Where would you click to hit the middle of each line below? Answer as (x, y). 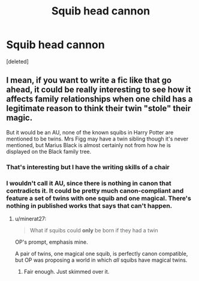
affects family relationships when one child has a (99, 99)
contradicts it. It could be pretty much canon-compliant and (95, 190)
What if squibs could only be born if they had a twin (94, 230)
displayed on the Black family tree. (49, 151)
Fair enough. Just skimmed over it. (67, 271)
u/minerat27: (31, 219)
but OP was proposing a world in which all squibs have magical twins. (101, 260)
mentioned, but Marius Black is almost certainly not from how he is (88, 145)
